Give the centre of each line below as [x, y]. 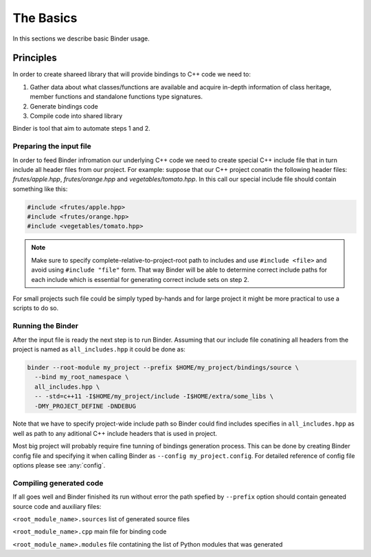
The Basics [45, 18]
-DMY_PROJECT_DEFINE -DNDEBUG [86, 406]
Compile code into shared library [76, 116]
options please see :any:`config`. [59, 466]
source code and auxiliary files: [57, 506]
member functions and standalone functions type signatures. [116, 97]
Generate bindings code [64, 106]
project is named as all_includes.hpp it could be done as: [99, 349]
